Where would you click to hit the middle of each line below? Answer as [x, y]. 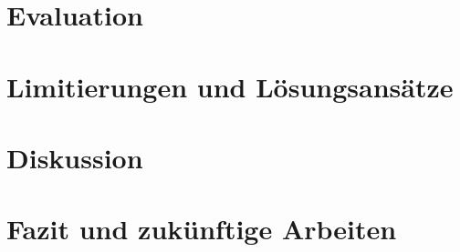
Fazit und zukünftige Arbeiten [202, 229]
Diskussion [75, 157]
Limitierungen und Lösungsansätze [230, 86]
